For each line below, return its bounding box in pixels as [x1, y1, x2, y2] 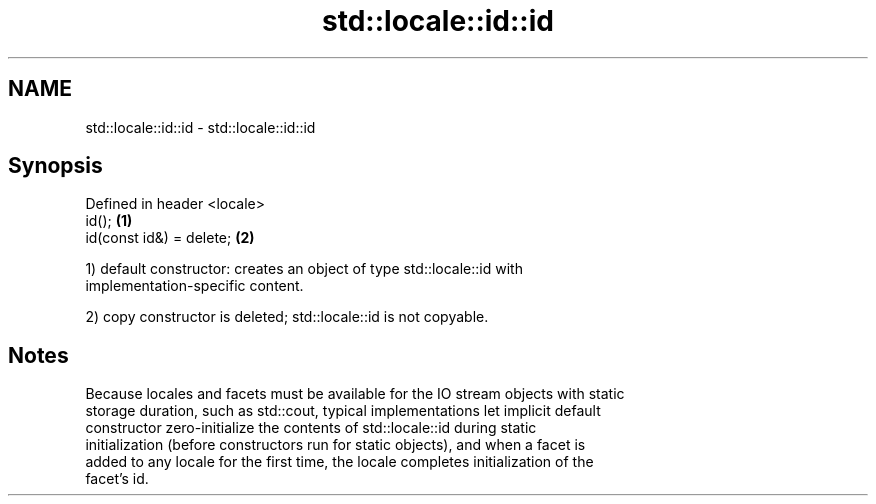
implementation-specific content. [85, 277, 304, 295]
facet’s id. [85, 470, 149, 488]
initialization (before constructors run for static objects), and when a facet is [85, 436, 586, 454]
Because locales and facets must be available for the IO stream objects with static [85, 385, 625, 403]
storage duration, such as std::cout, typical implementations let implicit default [85, 402, 601, 420]
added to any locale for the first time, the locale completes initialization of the [85, 453, 594, 471]
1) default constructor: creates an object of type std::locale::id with [85, 260, 523, 278]
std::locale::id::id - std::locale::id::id [85, 118, 316, 136]
